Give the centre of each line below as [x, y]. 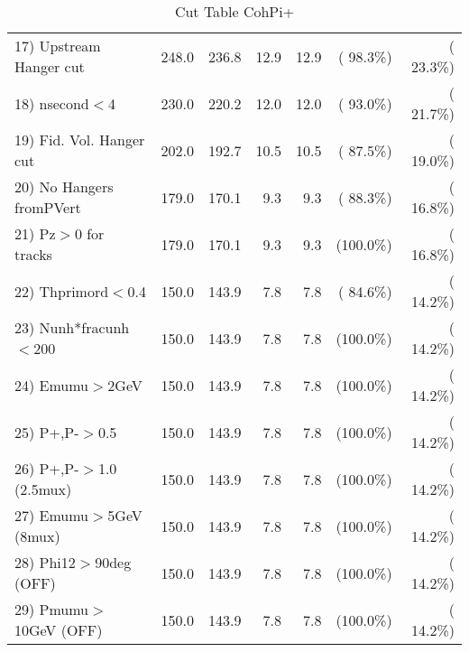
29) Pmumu [52, 609]
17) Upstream [58, 46]
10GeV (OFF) [59, 630]
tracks [33, 254]
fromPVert [48, 207]
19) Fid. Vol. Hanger [80, 140]
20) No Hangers [64, 186]
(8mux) [37, 536]
